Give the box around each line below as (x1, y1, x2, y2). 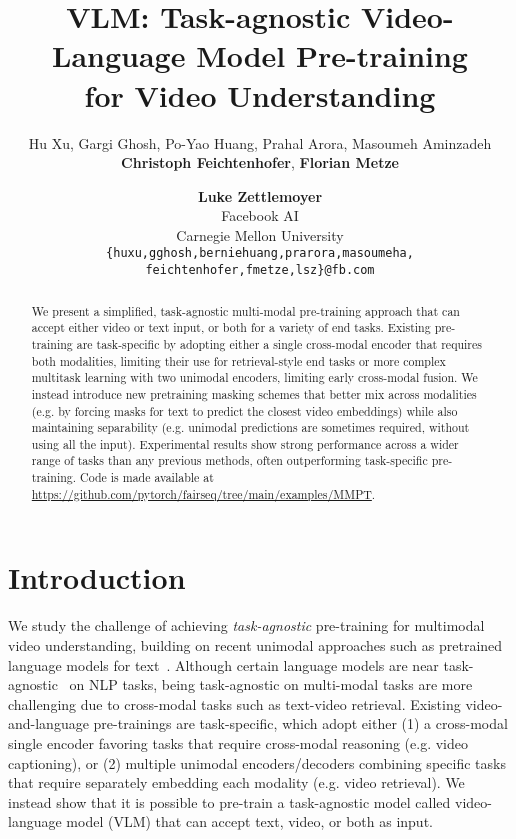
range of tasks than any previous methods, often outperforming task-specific (31, 452, 428, 469)
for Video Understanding (84, 74, 436, 115)
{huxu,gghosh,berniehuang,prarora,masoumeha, (106, 246, 414, 261)
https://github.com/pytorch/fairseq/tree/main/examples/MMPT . (31, 485, 376, 502)
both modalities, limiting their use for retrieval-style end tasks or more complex (31, 352, 446, 369)
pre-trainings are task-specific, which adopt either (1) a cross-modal (93, 713, 508, 734)
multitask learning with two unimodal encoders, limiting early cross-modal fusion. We (31, 369, 478, 386)
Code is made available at (80, 469, 214, 486)
